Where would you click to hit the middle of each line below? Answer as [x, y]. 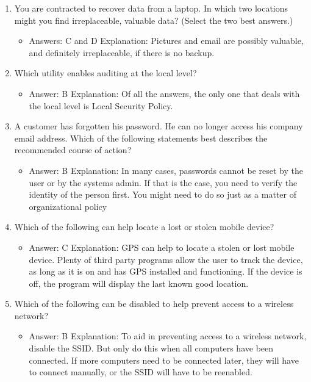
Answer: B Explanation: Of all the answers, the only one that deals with [164, 93]
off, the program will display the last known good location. [139, 283]
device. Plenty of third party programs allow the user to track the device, [166, 259]
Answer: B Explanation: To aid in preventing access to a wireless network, [168, 336]
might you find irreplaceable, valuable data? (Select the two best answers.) [154, 20]
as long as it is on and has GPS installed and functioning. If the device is [166, 271]
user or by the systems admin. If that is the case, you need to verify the [163, 182]
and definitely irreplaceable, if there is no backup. [122, 52]
